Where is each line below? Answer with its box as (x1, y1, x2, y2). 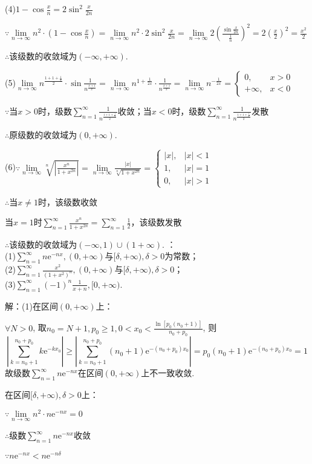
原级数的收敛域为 (9, 128, 77, 141)
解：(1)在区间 (5, 299, 58, 312)
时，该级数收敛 (37, 195, 97, 208)
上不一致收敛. (141, 366, 195, 379)
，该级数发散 (131, 216, 182, 228)
